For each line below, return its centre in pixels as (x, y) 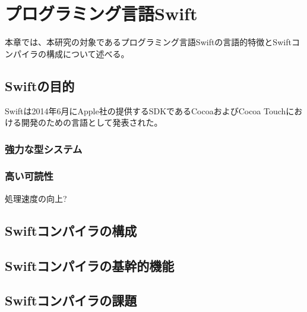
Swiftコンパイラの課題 (71, 300)
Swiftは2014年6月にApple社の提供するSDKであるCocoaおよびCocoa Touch (145, 110)
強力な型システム (44, 149)
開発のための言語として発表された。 (92, 122)
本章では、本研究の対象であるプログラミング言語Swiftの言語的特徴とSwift (148, 42)
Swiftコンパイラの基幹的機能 (90, 265)
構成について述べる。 (88, 53)
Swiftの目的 (40, 85)
